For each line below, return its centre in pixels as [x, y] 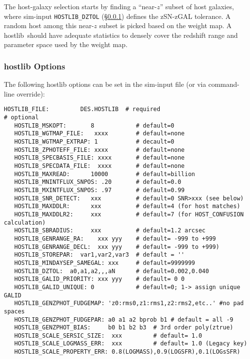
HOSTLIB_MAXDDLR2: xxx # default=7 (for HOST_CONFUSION [129, 214]
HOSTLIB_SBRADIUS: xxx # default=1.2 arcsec [110, 231]
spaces [14, 311]
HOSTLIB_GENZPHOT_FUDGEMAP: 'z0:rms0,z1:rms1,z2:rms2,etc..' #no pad [129, 303]
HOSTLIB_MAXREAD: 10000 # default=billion [105, 174]
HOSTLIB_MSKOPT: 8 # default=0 [94, 125]
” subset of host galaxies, [197, 6]
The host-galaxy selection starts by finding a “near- [80, 6]
